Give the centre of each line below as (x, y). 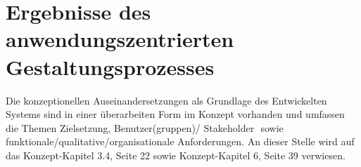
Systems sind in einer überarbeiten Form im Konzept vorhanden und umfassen (175, 114)
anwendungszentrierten (120, 39)
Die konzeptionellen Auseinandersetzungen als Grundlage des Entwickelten (166, 100)
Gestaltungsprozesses (110, 66)
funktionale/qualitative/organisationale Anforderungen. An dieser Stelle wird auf (180, 141)
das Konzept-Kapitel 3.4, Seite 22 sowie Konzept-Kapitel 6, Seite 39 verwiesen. (176, 155)
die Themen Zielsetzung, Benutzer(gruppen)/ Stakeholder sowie (145, 127)
